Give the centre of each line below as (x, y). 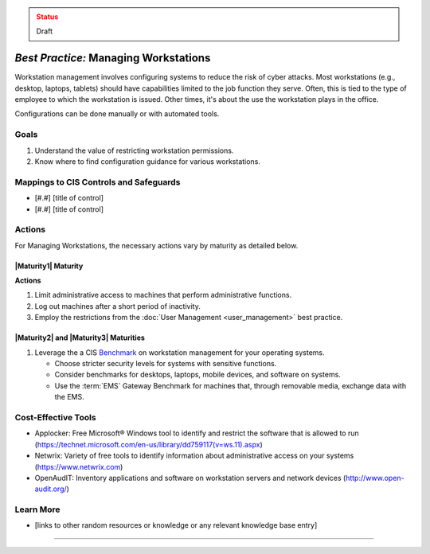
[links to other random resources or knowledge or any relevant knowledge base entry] (176, 525)
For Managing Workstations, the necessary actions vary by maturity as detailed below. (156, 245)
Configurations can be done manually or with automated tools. (117, 114)
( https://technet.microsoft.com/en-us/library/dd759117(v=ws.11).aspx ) (149, 444)
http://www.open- (375, 478)
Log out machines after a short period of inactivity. (117, 306)
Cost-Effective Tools (55, 417)
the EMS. (70, 397)
